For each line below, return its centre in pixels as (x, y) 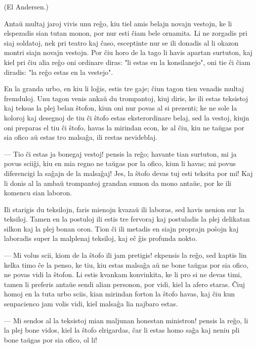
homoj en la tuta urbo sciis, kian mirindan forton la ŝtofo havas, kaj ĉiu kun (120, 294)
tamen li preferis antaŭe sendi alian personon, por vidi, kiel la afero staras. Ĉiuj (125, 284)
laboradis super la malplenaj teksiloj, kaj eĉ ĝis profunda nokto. (101, 238)
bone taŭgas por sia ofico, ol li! (51, 339)
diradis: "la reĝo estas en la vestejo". (59, 72)
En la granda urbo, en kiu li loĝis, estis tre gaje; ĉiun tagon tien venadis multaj (124, 88)
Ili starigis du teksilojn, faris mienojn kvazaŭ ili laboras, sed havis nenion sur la (124, 209)
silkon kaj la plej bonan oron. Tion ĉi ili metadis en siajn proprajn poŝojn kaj (121, 228)
